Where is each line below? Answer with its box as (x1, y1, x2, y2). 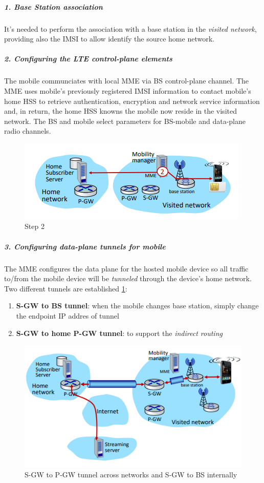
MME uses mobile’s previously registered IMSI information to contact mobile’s (4, 85, 251, 96)
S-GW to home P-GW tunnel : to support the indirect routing (16, 327, 223, 338)
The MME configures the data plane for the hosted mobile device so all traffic (4, 263, 249, 274)
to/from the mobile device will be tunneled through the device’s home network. (4, 273, 252, 284)
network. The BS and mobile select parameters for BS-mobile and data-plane (4, 115, 246, 126)
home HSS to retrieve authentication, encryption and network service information (4, 95, 260, 106)
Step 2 (25, 221, 45, 232)
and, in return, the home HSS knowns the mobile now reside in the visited (4, 106, 237, 116)
